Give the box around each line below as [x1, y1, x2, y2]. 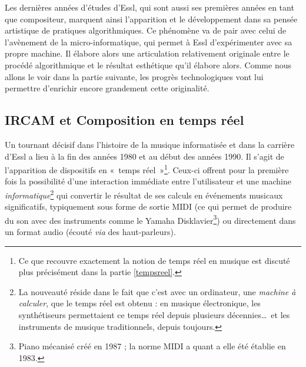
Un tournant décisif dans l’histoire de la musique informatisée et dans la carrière [5, 138, 295, 150]
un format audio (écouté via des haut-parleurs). [5, 226, 176, 238]
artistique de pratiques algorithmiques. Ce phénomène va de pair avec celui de [5, 24, 287, 37]
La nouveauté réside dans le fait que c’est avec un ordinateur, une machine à [18, 285, 296, 297]
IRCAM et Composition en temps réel [5, 111, 244, 129]
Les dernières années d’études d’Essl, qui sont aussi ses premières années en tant [5, 1, 294, 13]
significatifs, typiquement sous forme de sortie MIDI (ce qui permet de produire [5, 200, 292, 213]
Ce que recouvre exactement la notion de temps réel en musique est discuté [18, 254, 290, 266]
